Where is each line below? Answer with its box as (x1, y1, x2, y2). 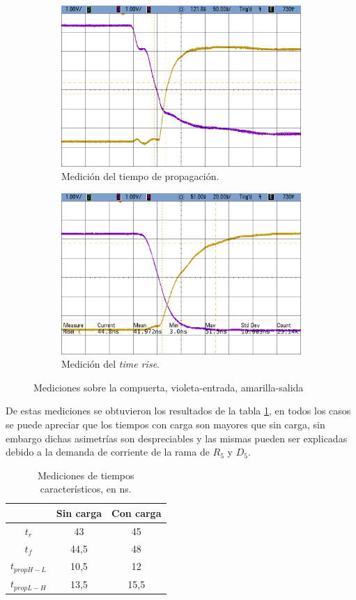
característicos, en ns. (40, 481, 132, 496)
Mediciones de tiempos (37, 467, 134, 482)
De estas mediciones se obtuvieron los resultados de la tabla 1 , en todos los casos (6, 403, 351, 418)
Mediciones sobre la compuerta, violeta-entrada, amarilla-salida (33, 380, 304, 394)
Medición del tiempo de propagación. (61, 169, 219, 183)
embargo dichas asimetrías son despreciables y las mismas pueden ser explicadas (6, 430, 348, 445)
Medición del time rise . (61, 357, 160, 371)
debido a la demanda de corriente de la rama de (6, 444, 210, 459)
